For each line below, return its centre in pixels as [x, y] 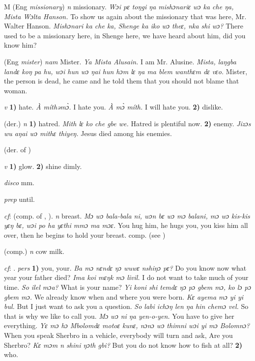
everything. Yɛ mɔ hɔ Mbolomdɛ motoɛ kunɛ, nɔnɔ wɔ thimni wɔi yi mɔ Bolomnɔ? [127, 325]
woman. [16, 90]
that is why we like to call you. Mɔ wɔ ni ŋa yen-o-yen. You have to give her [119, 316]
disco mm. [19, 182]
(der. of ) [17, 150]
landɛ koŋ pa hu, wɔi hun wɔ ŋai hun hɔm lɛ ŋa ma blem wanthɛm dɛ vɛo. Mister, [126, 71]
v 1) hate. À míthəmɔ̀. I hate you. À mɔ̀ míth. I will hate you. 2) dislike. [113, 107]
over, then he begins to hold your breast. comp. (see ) [85, 235]
